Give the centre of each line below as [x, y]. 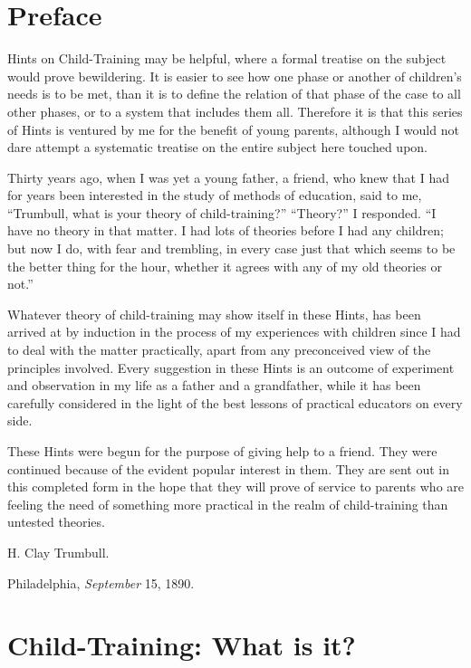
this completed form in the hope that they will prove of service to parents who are [236, 487]
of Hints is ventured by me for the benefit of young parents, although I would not [233, 129]
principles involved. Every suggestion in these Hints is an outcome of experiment [231, 367]
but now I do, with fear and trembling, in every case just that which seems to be [231, 248]
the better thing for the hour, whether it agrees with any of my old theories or [225, 266]
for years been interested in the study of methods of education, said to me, [215, 195]
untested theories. [56, 522]
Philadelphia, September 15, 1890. [101, 582]
